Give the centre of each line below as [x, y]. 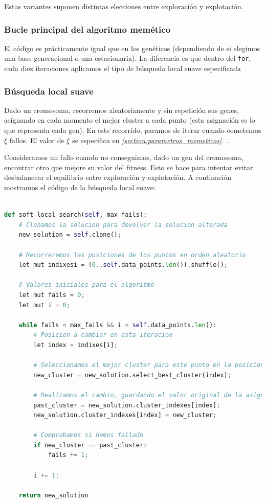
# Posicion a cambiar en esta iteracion [103, 335]
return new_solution [53, 495]
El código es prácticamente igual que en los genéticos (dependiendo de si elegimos [132, 48]
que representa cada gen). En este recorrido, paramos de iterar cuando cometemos [133, 130]
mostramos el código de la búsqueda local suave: [80, 187]
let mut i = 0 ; [44, 305]
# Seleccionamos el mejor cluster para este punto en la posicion [149, 365]
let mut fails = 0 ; [52, 295]
